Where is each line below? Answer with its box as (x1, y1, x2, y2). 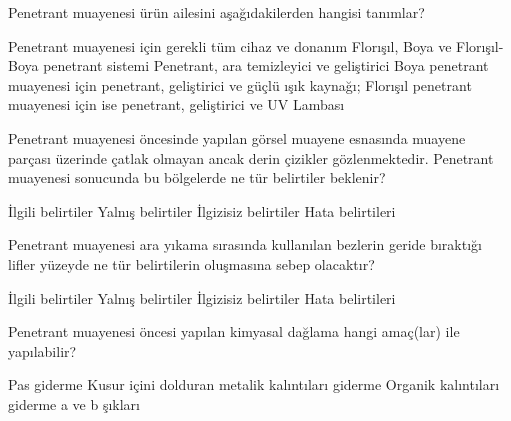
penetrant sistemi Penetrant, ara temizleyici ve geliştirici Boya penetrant (43, 55, 489, 76)
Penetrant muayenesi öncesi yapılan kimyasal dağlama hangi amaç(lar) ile (8, 321, 460, 342)
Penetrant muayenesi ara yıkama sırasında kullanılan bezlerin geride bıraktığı (8, 234, 482, 255)
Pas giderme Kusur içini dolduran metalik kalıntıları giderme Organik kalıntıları (8, 374, 500, 395)
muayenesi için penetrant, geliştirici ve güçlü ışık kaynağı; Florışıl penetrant (8, 74, 472, 95)
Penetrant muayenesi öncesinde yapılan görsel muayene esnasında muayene (8, 127, 466, 148)
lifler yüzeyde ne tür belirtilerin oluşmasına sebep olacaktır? (8, 253, 375, 274)
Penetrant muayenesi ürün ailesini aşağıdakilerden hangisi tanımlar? (8, 2, 425, 22)
